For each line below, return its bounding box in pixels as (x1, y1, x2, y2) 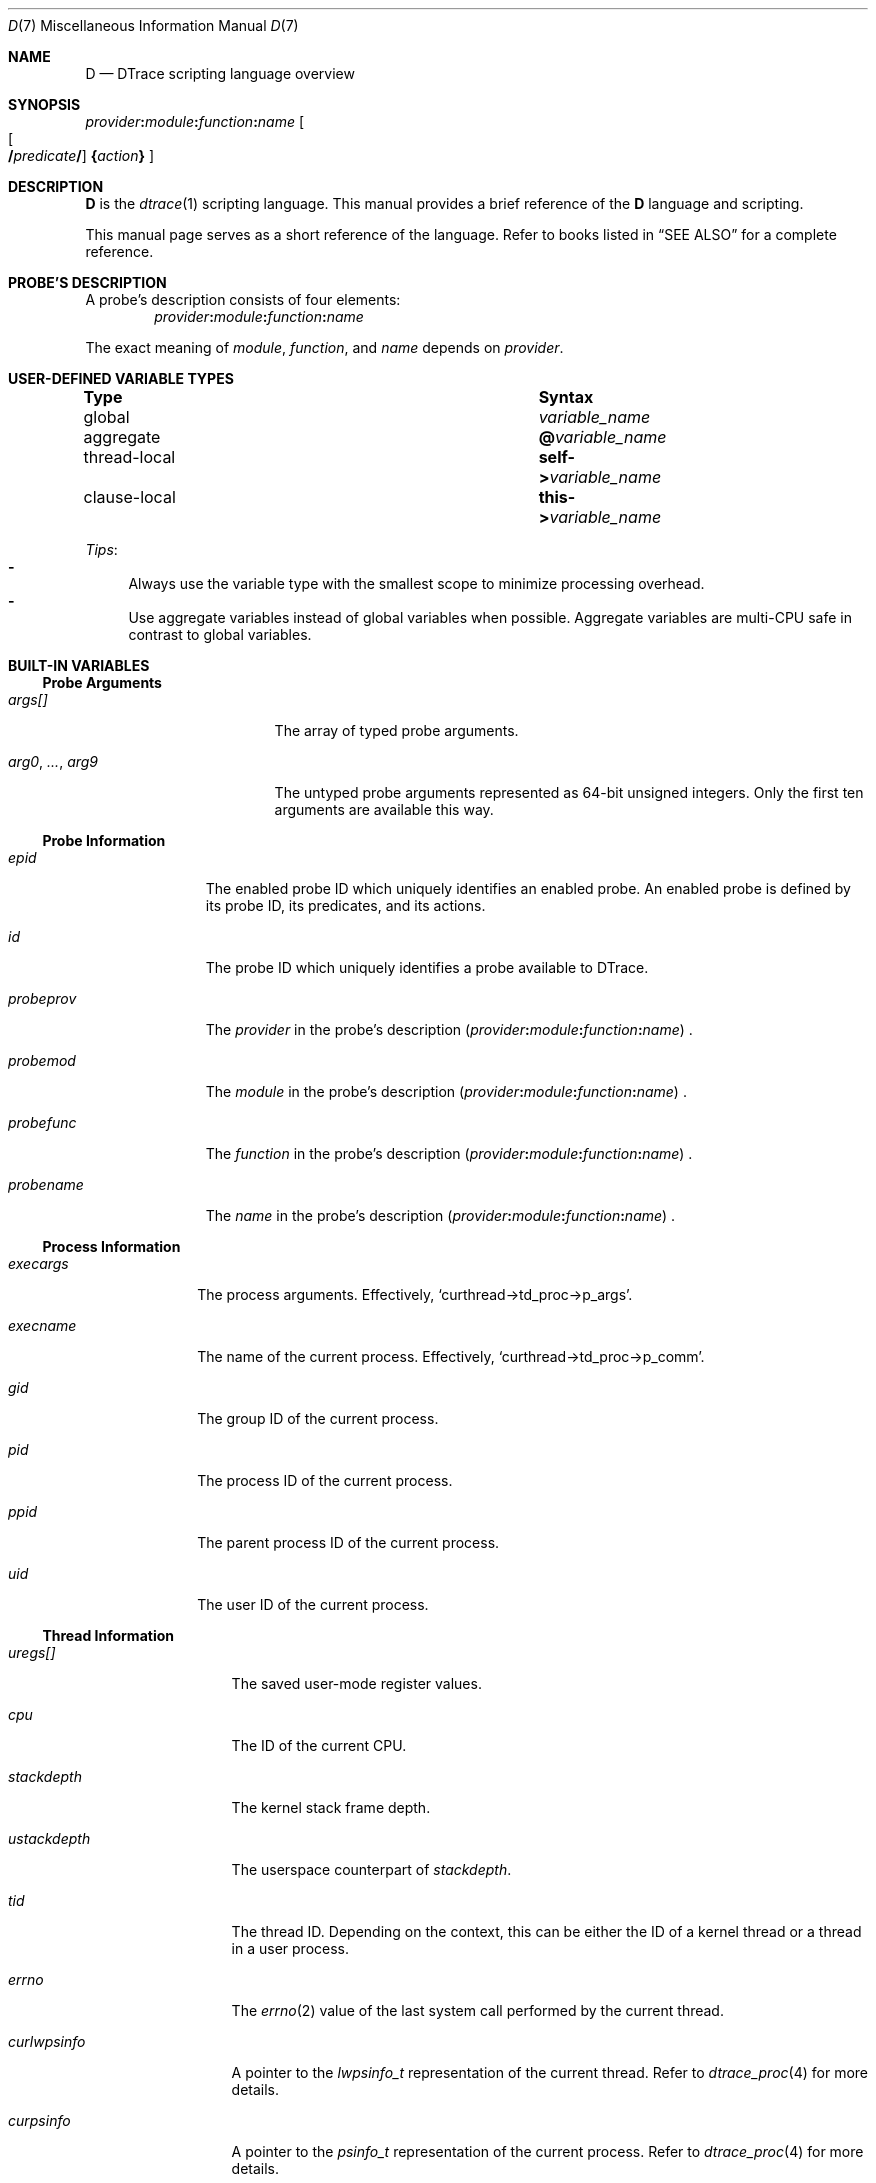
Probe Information (42, 832, 166, 849)
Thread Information (42, 1627, 174, 1644)
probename (8, 1176, 84, 1193)
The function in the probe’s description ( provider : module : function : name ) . (205, 1145, 693, 1162)
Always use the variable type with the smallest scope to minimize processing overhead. (128, 575, 705, 592)
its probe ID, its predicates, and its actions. (205, 897, 486, 914)
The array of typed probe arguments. (274, 722, 519, 739)
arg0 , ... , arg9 (8, 753, 99, 770)
